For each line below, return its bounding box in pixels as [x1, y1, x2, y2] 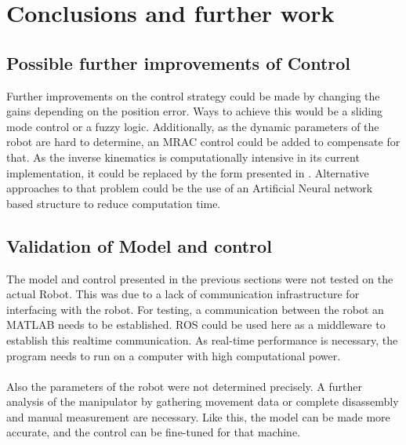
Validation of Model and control [6, 233, 272, 257]
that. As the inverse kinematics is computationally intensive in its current [6, 148, 360, 165]
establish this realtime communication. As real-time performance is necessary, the [6, 331, 398, 348]
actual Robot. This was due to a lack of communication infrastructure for [6, 286, 360, 302]
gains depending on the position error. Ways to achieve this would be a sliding [6, 103, 383, 119]
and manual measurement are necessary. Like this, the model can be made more [6, 408, 390, 425]
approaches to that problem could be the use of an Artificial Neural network [6, 180, 373, 196]
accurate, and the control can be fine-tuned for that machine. [6, 424, 301, 440]
